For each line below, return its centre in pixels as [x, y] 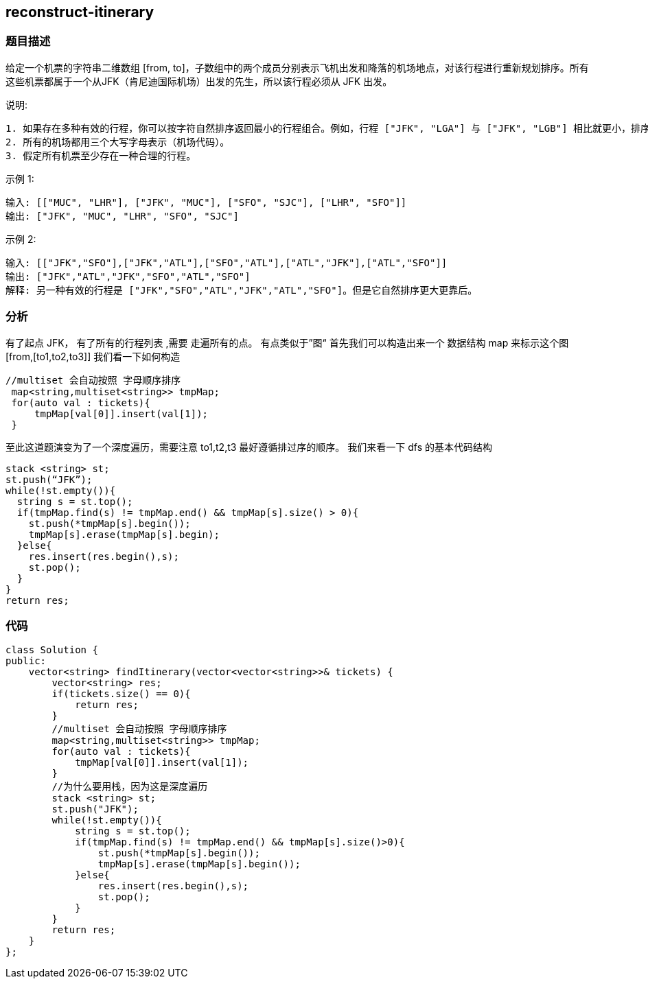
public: [26, 661]
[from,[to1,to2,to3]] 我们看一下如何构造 [93, 356]
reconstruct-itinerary [80, 12]
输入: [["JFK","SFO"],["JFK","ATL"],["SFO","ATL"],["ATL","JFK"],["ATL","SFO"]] [227, 262]
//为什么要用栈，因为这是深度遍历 [130, 787]
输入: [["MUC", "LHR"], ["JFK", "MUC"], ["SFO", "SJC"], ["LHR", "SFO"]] [206, 202]
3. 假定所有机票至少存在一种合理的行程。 [101, 155]
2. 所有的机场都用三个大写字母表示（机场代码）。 [118, 142]
